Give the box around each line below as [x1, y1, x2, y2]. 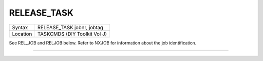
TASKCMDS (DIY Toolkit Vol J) [37, 30, 107, 37]
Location [12, 30, 32, 37]
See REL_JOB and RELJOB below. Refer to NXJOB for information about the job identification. [9, 40, 197, 46]
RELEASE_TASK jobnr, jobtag [37, 24, 103, 31]
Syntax [12, 24, 28, 31]
